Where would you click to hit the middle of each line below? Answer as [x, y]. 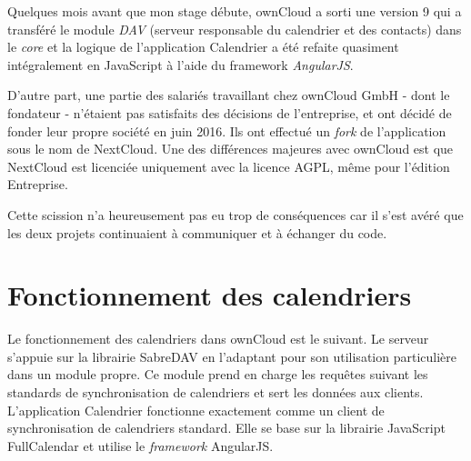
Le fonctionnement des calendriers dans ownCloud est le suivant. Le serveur [218, 339]
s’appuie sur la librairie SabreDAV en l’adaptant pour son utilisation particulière [232, 356]
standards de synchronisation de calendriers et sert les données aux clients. [215, 392]
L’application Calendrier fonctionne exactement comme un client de [196, 410]
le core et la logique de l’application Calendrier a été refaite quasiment [203, 47]
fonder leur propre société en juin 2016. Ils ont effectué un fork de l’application [227, 130]
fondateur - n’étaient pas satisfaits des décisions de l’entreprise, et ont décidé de [230, 112]
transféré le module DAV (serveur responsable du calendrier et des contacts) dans [235, 29]
